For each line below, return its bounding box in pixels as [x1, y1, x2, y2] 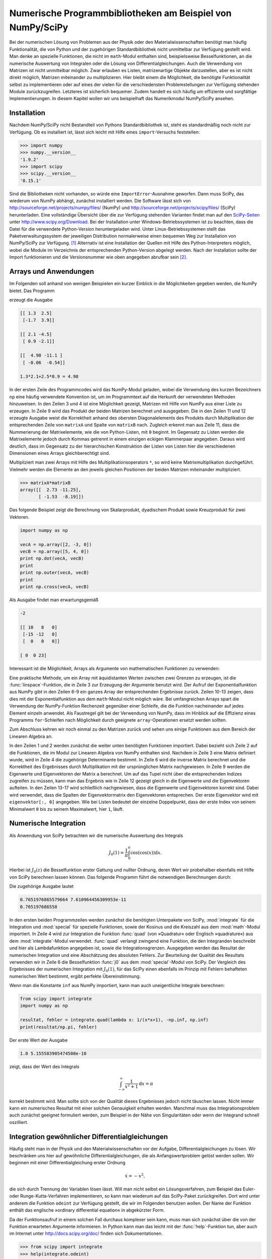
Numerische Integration [9, 819, 86, 828]
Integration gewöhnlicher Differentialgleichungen [9, 1132, 168, 1141]
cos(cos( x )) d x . [130, 850, 162, 856]
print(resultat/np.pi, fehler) [20, 1024, 98, 1030]
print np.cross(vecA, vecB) [20, 584, 89, 589]
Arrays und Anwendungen [9, 267, 94, 276]
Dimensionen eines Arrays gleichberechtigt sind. [9, 450, 110, 456]
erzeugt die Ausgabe [9, 297, 53, 303]
